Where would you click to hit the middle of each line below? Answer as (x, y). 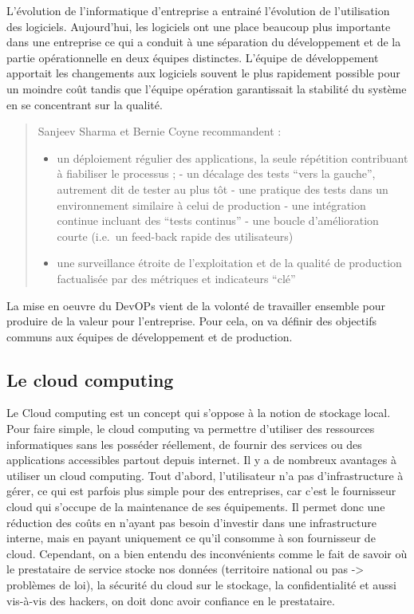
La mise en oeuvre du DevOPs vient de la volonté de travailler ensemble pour (196, 305)
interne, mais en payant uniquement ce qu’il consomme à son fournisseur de (191, 538)
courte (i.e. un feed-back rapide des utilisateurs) (175, 236)
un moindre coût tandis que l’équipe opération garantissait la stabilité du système (207, 88)
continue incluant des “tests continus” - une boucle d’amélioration (218, 220)
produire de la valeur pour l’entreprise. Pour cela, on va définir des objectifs (191, 321)
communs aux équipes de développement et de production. (150, 336)
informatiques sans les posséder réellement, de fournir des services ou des (184, 444)
